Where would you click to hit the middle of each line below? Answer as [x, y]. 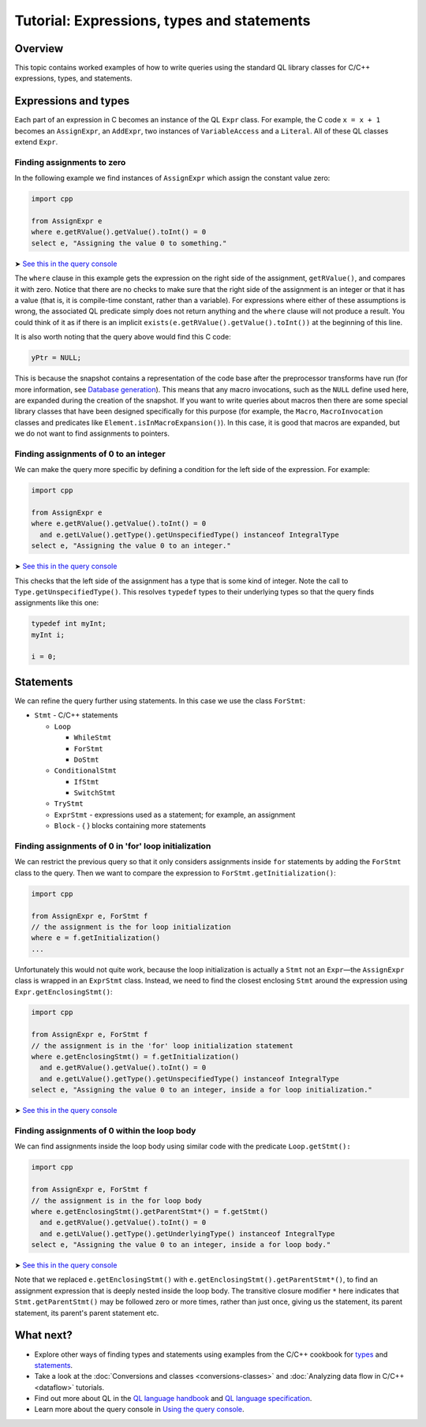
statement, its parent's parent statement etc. [87, 1313]
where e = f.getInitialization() [96, 938]
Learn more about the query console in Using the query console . [139, 1410]
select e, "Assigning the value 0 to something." [129, 243]
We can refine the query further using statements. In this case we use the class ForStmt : [160, 700]
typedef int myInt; [69, 624]
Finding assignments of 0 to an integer [90, 454]
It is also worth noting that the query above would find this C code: [123, 337]
